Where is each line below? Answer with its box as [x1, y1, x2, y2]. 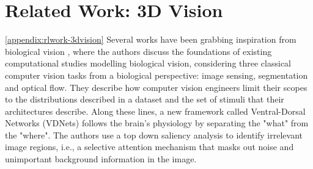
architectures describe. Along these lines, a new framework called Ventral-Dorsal [5, 104, 306, 117]
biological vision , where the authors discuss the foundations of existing [5, 45, 272, 57]
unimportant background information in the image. [5, 153, 197, 165]
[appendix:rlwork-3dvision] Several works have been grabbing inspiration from [5, 33, 296, 46]
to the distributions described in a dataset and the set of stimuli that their [5, 93, 284, 106]
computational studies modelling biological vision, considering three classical [5, 57, 292, 70]
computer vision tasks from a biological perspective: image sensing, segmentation [5, 68, 308, 81]
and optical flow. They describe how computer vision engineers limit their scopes [5, 81, 307, 93]
